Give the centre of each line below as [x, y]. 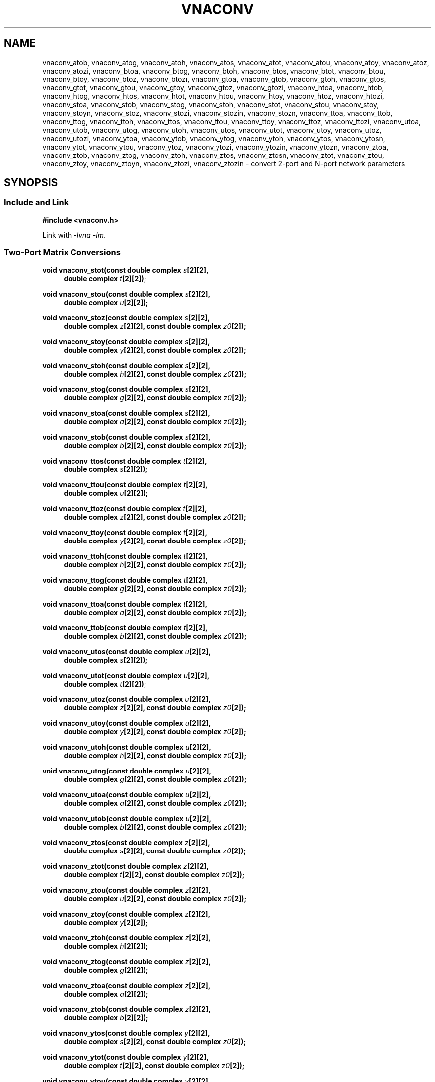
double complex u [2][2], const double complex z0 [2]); [155, 898]
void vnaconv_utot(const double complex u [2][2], [126, 675]
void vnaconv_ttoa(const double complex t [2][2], [125, 604]
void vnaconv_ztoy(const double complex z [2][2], [126, 914]
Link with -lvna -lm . [74, 235]
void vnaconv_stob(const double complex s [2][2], [126, 437]
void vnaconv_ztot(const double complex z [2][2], [126, 866]
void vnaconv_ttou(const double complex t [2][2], [125, 484]
